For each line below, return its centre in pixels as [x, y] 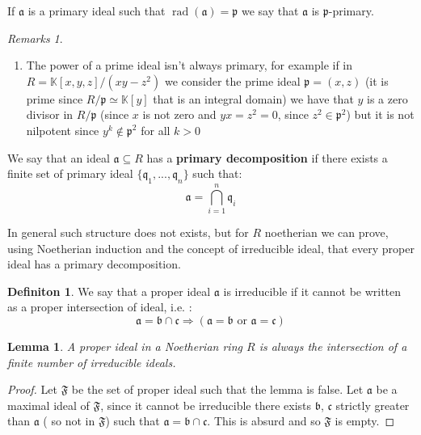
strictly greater [373, 405]
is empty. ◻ [365, 421]
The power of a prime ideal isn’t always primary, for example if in [189, 65]
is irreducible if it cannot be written [312, 291]
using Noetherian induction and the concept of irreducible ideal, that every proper [211, 248]
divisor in [50, 114]
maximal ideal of [48, 405]
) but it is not [380, 114]
